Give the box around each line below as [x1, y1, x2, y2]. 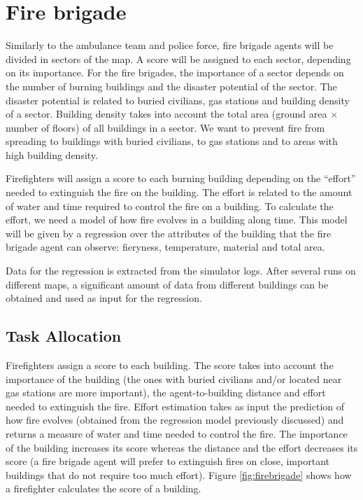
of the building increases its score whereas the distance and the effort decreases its [6, 440, 358, 454]
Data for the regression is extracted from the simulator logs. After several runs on [6, 263, 356, 278]
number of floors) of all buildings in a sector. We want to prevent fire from [6, 120, 325, 134]
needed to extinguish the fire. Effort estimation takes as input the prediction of [6, 398, 345, 413]
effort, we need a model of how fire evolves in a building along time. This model [6, 212, 348, 227]
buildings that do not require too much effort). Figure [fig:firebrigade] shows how [6, 467, 352, 482]
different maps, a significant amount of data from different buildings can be [6, 277, 329, 291]
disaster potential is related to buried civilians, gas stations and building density [6, 92, 350, 107]
